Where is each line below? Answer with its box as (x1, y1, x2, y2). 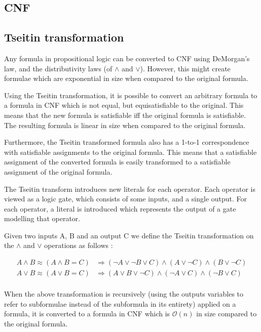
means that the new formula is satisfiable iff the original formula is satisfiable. (4, 109, 246, 120)
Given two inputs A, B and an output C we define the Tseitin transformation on (4, 230, 254, 240)
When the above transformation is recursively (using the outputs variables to (4, 288, 244, 299)
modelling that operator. (4, 213, 81, 224)
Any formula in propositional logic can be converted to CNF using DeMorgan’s (4, 53, 250, 63)
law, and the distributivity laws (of (4, 63, 113, 73)
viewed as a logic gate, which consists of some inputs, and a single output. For (4, 193, 247, 204)
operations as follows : (44, 240, 113, 251)
